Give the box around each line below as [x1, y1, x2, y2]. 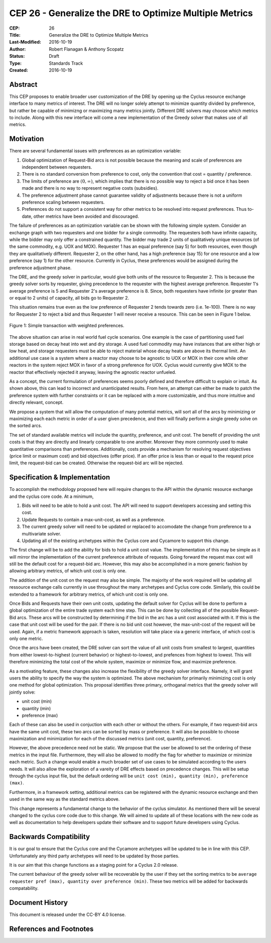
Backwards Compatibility [9, 833, 90, 841]
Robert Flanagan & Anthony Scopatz [49, 46, 124, 52]
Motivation [9, 134, 44, 143]
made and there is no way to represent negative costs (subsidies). [22, 185, 159, 191]
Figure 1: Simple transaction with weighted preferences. [9, 323, 124, 329]
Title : [9, 32, 21, 38]
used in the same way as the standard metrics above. [9, 796, 120, 802]
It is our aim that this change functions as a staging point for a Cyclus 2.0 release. [9, 862, 178, 868]
